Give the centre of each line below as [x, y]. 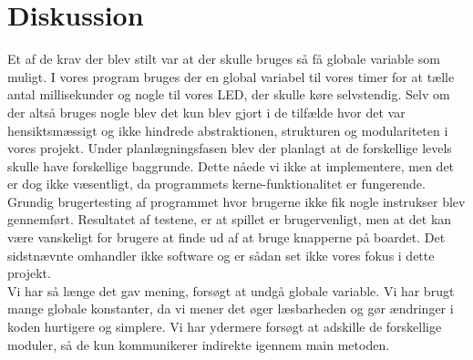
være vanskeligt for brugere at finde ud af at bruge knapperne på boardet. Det [226, 237]
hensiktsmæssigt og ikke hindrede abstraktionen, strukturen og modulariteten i [228, 130]
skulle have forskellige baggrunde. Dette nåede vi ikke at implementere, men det [231, 165]
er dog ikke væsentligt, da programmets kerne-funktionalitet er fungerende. [216, 184]
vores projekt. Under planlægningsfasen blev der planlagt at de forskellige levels [230, 148]
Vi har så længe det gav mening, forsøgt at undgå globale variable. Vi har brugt [231, 290]
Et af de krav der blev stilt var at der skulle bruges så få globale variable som [224, 59]
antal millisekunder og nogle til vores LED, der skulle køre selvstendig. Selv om [229, 94]
